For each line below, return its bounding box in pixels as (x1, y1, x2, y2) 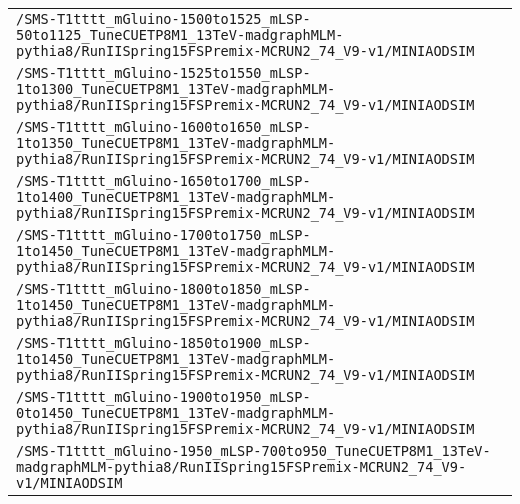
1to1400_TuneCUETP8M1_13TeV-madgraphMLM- (16, 189, 336, 205)
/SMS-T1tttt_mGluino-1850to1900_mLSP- (16, 335, 311, 351)
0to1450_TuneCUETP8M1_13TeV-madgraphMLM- (16, 405, 336, 421)
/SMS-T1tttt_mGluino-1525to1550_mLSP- (16, 65, 311, 81)
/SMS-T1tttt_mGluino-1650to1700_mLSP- (16, 173, 311, 189)
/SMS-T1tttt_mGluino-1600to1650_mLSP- (16, 119, 311, 135)
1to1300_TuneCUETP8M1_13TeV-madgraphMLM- (16, 81, 336, 97)
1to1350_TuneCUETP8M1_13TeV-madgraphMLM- (16, 135, 336, 151)
